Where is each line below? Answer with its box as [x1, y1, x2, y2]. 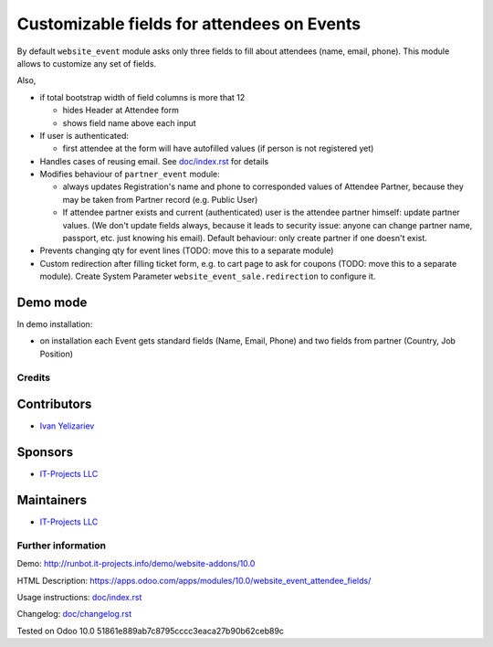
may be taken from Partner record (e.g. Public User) [62, 194, 258, 205]
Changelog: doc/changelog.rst [16, 609, 132, 620]
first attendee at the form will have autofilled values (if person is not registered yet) [62, 143, 374, 154]
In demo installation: [16, 319, 93, 330]
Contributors [16, 397, 92, 412]
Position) [39, 348, 73, 359]
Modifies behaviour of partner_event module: [39, 169, 221, 180]
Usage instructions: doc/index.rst [16, 592, 142, 603]
